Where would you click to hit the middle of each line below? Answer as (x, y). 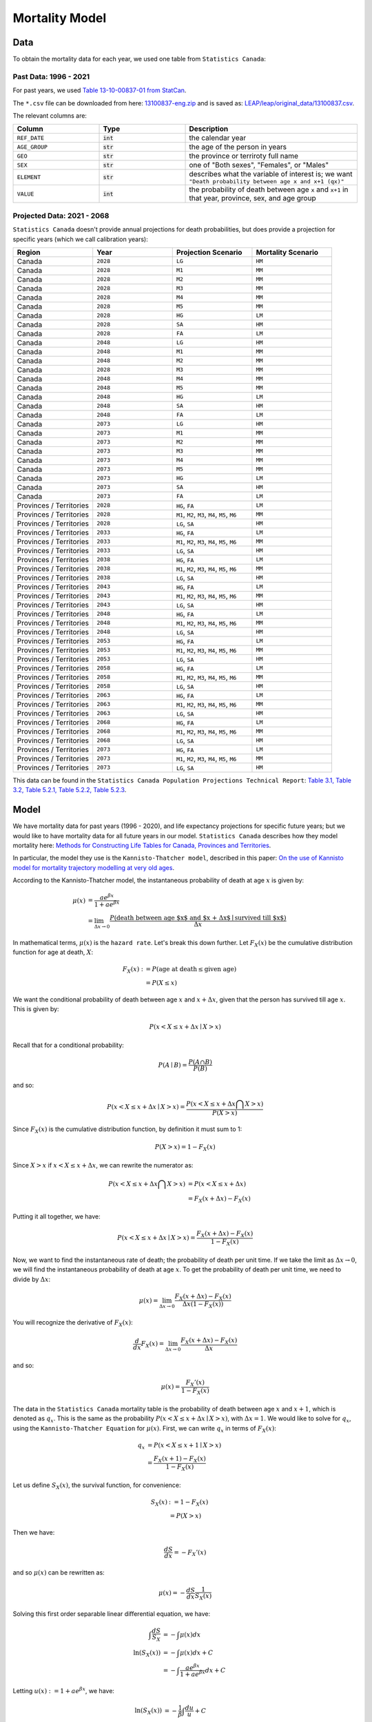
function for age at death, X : (53, 952)
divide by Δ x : (32, 1279)
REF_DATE (31, 138)
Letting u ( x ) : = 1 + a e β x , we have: (64, 1690)
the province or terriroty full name (244, 156)
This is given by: (36, 1009)
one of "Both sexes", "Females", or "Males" (259, 165)
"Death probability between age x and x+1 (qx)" (267, 181)
